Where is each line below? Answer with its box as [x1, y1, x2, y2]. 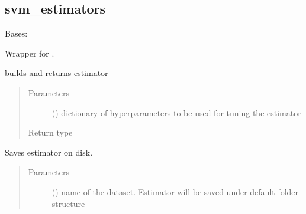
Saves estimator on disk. [5, 146, 93, 158]
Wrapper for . [5, 47, 54, 59]
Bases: [5, 27, 28, 39]
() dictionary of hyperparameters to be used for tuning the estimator [51, 106, 301, 118]
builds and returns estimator [5, 67, 108, 79]
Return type [28, 126, 73, 139]
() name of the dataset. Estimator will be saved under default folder [51, 185, 299, 197]
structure [51, 197, 85, 209]
